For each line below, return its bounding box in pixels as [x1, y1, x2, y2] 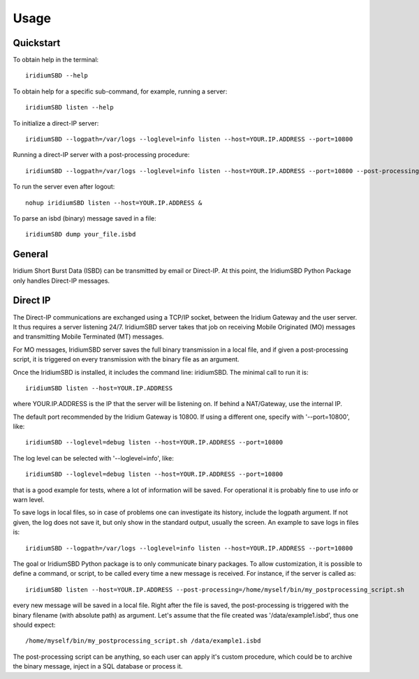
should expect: [13, 620, 56, 629]
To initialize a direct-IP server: [13, 119, 99, 127]
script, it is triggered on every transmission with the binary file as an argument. [13, 355, 240, 364]
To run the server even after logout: [13, 182, 115, 191]
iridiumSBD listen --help [25, 103, 115, 112]
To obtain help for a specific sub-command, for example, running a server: [13, 87, 228, 96]
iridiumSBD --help [25, 72, 89, 80]
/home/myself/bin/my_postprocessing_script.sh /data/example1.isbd [25, 637, 261, 645]
